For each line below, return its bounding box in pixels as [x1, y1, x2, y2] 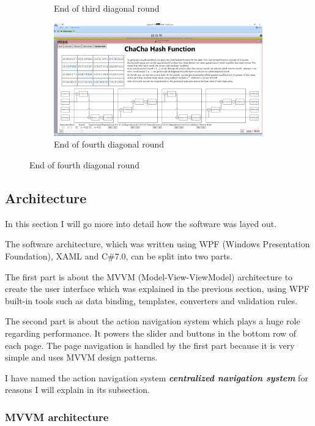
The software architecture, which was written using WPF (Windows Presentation [5, 237, 310, 250]
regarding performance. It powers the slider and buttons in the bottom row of [5, 326, 297, 339]
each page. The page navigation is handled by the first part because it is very [5, 338, 295, 351]
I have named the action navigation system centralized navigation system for [5, 371, 308, 384]
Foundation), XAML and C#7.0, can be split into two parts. [5, 250, 233, 262]
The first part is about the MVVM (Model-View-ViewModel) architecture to [5, 270, 293, 283]
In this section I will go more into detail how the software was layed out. [5, 217, 277, 230]
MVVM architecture [5, 409, 109, 424]
